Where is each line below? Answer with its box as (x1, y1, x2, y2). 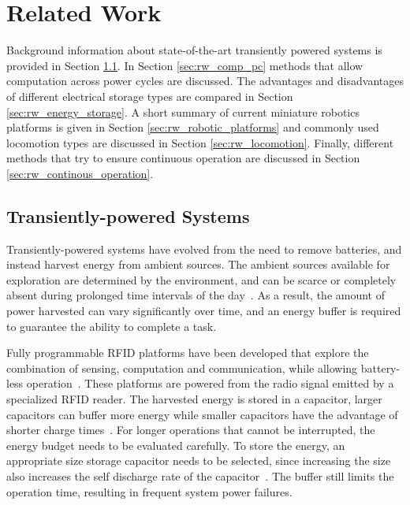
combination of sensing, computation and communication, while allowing (6, 359, 358, 376)
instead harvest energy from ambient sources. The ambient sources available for (6, 256, 390, 273)
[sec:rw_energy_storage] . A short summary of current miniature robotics (6, 103, 360, 120)
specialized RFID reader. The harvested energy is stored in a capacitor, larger (6, 391, 382, 407)
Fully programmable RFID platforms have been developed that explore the (6, 344, 369, 361)
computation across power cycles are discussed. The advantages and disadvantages (6, 72, 404, 89)
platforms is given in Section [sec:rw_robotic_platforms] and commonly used (6, 119, 379, 136)
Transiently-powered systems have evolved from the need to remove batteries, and (6, 240, 402, 257)
